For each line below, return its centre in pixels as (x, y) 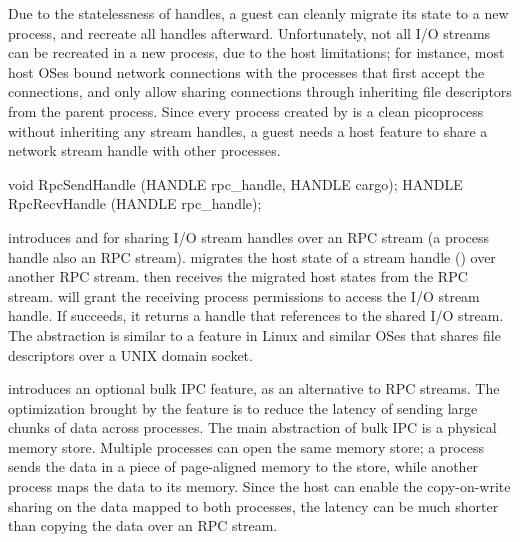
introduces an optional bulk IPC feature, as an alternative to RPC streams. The (254, 388)
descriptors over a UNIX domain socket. (130, 354)
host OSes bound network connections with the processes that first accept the (246, 71)
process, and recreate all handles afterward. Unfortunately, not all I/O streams (249, 32)
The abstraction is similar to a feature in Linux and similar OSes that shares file (254, 334)
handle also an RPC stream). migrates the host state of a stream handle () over (252, 256)
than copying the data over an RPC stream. (143, 525)
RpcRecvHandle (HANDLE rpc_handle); (135, 203)
